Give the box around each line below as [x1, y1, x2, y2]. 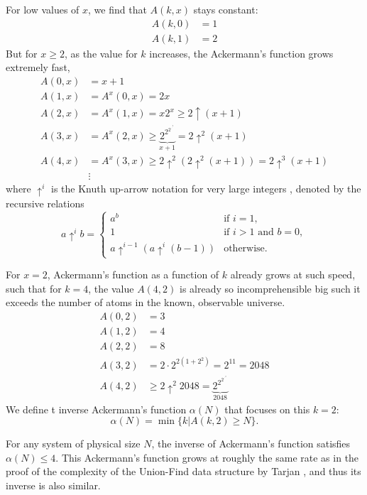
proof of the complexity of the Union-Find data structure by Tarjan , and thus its [6, 464, 361, 479]
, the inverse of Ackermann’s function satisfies [151, 436, 351, 451]
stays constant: [193, 2, 258, 16]
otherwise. [224, 243, 268, 254]
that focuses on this [224, 401, 310, 416]
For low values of [6, 2, 80, 16]
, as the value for [64, 45, 138, 60]
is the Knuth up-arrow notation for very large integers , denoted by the [51, 180, 361, 195]
